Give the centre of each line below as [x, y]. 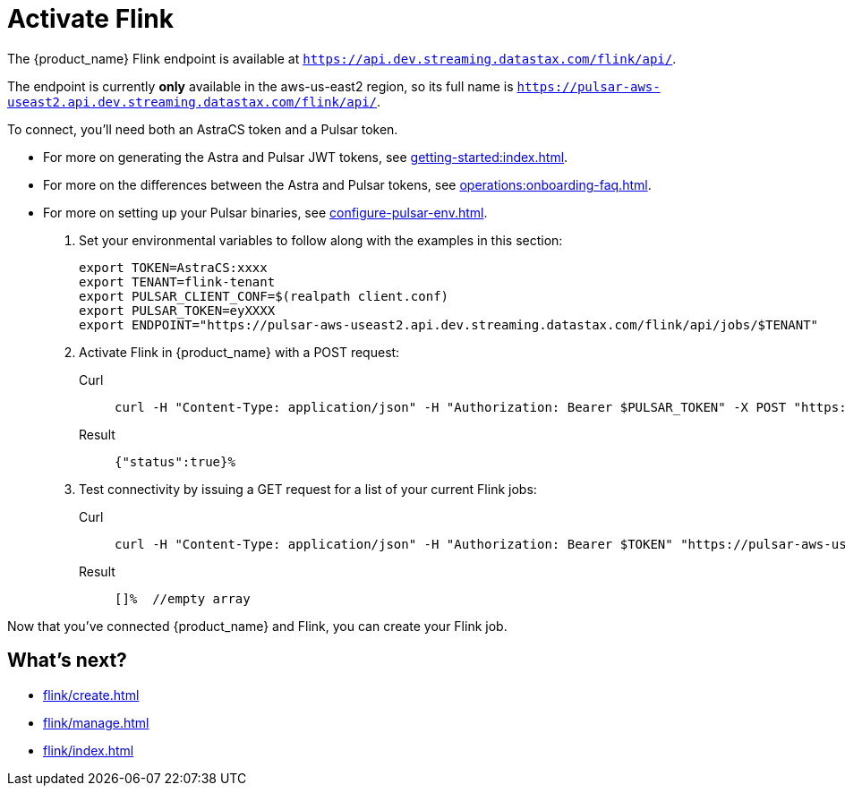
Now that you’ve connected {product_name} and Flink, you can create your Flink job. [257, 626]
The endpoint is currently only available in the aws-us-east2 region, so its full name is [260, 86]
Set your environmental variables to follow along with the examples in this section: [321, 240]
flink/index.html [89, 750]
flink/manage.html [96, 722]
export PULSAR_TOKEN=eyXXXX [177, 310]
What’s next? [67, 661]
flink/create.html [91, 695]
